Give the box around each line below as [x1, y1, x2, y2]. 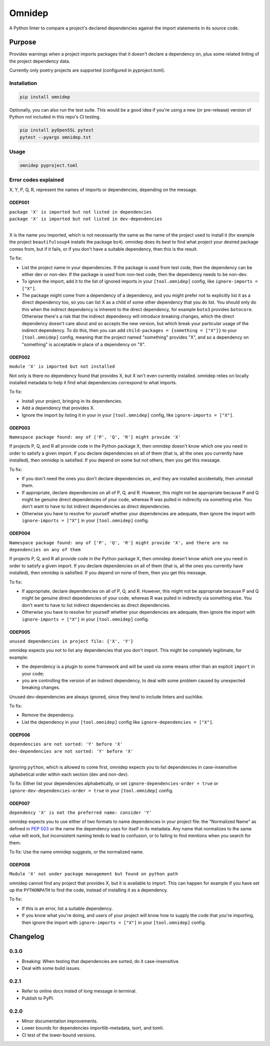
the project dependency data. [9, 58, 70, 64]
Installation [9, 80, 37, 87]
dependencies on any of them [9, 547, 81, 553]
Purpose [9, 38, 36, 47]
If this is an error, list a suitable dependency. [21, 905, 113, 911]
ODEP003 [9, 425, 30, 431]
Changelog [9, 932, 44, 941]
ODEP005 [9, 629, 30, 635]
